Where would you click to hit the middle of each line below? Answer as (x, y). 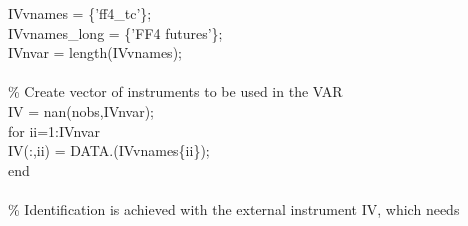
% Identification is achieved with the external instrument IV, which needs (234, 208)
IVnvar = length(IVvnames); (95, 52)
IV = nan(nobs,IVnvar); (81, 110)
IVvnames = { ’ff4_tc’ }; (80, 13)
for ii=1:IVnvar (54, 130)
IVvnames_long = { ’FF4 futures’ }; (115, 32)
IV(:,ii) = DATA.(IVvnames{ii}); (109, 150)
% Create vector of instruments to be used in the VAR (175, 91)
